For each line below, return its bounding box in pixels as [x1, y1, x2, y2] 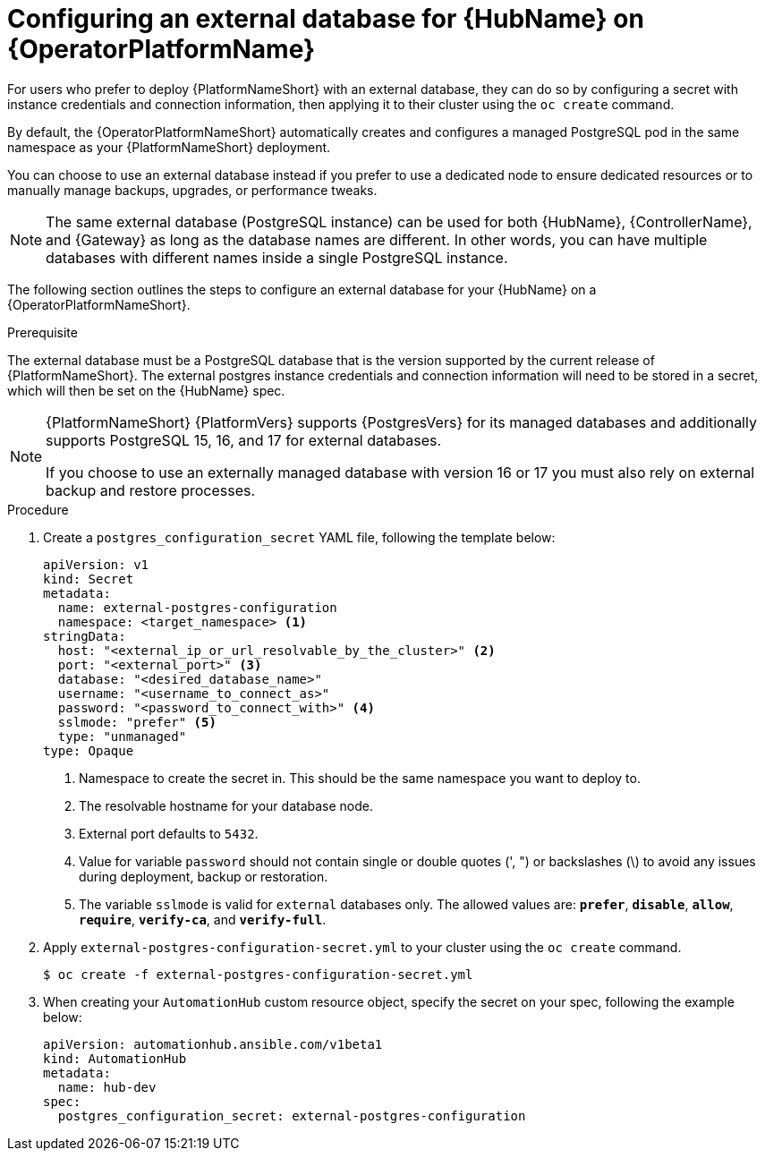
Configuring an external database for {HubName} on [7, 4, 644, 34]
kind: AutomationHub [43, 1051, 187, 1066]
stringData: [43, 628, 126, 643]
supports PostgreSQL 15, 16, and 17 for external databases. [46, 430, 442, 449]
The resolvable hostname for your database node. [79, 797, 374, 813]
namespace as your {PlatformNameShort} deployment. [7, 139, 331, 155]
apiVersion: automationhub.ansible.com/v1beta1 [43, 1036, 383, 1052]
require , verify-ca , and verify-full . [79, 911, 327, 927]
